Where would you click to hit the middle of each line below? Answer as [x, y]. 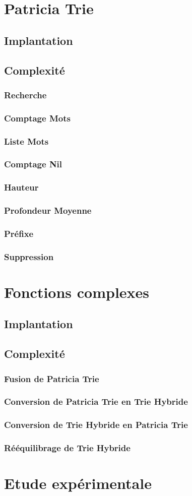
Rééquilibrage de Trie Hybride [67, 448]
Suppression [29, 256]
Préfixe [19, 233]
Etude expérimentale [78, 483]
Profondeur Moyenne [48, 210]
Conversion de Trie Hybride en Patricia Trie [96, 425]
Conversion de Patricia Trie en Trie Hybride [96, 401]
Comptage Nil [33, 164]
